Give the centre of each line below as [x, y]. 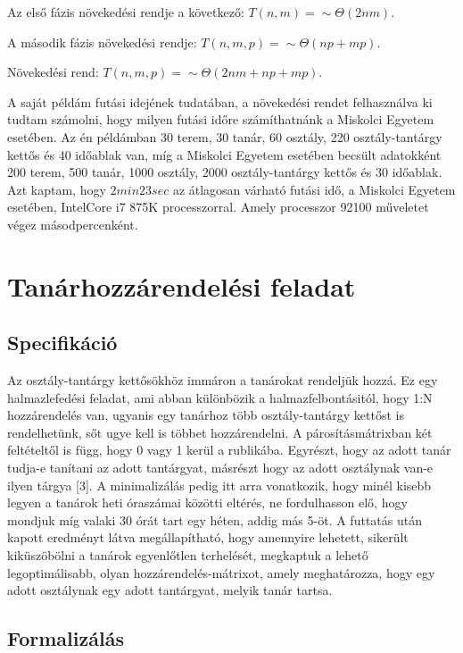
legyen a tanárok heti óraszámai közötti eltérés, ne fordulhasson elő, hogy [207, 502]
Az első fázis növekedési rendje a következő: [126, 12]
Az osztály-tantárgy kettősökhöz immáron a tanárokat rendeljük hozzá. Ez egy [223, 380]
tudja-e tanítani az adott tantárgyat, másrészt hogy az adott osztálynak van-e [220, 468]
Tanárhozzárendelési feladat [182, 285]
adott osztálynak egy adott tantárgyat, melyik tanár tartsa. [170, 590]
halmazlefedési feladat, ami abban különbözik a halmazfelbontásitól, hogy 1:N [220, 397]
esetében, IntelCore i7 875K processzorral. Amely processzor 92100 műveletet [218, 207]
